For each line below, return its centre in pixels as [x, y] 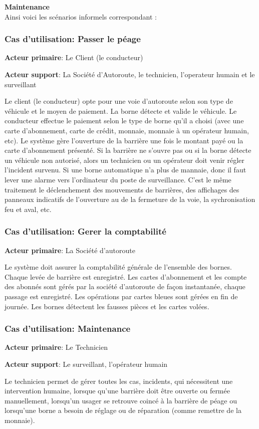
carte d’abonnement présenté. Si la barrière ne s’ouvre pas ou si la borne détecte [128, 150]
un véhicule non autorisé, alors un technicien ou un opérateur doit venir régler [124, 160]
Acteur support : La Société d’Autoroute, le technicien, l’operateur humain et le [130, 74]
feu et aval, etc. [28, 209]
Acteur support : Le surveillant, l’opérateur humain [86, 364]
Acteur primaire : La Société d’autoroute [70, 250]
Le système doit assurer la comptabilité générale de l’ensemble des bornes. [118, 267]
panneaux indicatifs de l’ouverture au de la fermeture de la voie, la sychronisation [130, 199]
